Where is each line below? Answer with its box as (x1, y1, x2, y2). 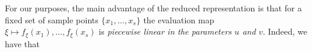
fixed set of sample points (5, 13, 99, 26)
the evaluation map (143, 13, 215, 26)
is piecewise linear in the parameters (99, 25, 232, 38)
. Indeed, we (263, 25, 308, 38)
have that (5, 37, 40, 50)
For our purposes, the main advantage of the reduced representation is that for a (5, 2, 302, 14)
